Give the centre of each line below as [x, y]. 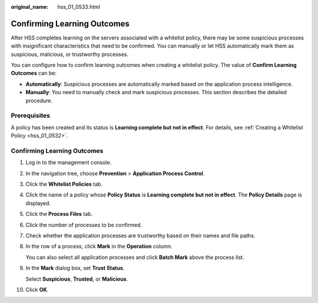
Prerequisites [30, 116]
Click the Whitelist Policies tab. [64, 184]
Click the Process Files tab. [59, 214]
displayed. [38, 203]
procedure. [39, 101]
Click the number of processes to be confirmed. [84, 225]
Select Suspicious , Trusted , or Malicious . [77, 279]
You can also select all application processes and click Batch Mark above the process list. [135, 257]
